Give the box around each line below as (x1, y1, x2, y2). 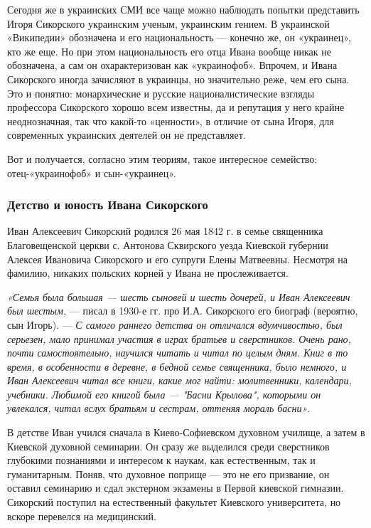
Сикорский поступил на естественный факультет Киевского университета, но (7, 495, 341, 509)
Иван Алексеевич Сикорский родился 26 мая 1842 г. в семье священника (7, 223, 323, 238)
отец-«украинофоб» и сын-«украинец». (7, 165, 176, 180)
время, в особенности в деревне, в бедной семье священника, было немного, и (7, 359, 347, 374)
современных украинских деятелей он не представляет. (7, 127, 246, 142)
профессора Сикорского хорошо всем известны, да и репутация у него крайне (7, 100, 345, 115)
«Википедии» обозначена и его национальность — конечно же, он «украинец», (7, 30, 351, 45)
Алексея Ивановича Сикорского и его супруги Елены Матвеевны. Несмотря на (7, 251, 348, 266)
